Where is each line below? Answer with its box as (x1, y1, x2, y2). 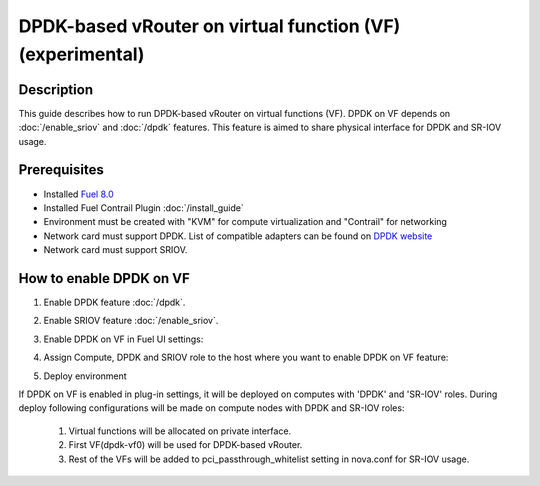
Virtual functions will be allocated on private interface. (68, 425, 292, 437)
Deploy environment (43, 370, 127, 382)
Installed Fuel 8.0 (43, 188, 114, 200)
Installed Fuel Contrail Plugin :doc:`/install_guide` (43, 201, 244, 214)
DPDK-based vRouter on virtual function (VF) (18, 15, 401, 37)
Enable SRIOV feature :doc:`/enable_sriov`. (43, 315, 219, 327)
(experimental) (18, 43, 145, 65)
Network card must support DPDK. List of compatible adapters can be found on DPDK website (43, 230, 433, 242)
